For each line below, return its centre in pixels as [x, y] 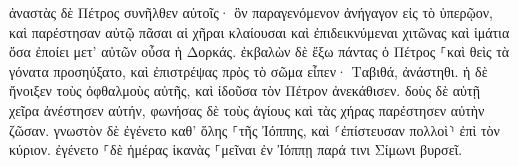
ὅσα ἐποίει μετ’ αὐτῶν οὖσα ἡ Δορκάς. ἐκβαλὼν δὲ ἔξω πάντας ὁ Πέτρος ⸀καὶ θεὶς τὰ [259, 51]
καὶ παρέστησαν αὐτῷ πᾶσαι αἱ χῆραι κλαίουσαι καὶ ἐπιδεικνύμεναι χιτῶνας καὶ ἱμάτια [259, 31]
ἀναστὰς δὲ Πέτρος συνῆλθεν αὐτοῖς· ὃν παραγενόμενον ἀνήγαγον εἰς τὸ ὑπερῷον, [251, 12]
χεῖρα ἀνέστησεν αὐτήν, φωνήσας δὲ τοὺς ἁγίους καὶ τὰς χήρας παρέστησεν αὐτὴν [247, 109]
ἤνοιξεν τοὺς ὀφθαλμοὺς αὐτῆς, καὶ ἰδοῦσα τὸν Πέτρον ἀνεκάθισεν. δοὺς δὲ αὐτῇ [244, 90]
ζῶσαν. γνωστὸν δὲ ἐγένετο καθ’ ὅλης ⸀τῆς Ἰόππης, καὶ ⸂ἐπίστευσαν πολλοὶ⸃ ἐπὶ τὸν [254, 129]
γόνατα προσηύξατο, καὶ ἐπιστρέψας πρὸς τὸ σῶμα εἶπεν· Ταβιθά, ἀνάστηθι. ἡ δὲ [248, 70]
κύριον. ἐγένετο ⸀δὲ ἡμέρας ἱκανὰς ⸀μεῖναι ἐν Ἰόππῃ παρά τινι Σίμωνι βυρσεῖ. [236, 149]
